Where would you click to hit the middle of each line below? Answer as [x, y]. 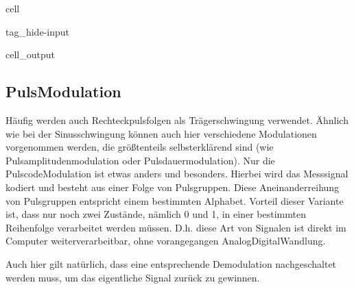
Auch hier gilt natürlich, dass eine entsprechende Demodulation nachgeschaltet [171, 263]
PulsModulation [63, 91]
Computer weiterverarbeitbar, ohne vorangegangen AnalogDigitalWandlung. [166, 241]
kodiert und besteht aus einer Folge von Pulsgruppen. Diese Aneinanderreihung [173, 187]
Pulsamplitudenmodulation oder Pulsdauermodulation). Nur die [140, 160]
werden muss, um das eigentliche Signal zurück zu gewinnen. [133, 277]
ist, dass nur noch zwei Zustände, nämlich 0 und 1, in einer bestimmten [156, 214]
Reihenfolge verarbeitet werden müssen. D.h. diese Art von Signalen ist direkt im [176, 227]
